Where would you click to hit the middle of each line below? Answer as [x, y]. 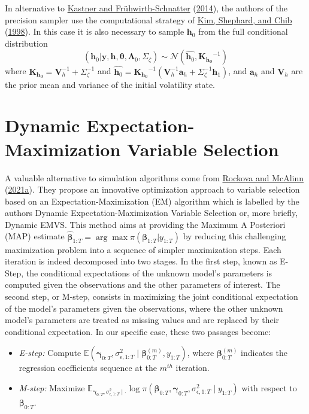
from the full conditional [243, 31]
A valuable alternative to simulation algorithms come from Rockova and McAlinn [154, 177]
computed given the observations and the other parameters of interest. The [143, 284]
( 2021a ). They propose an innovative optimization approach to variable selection [152, 189]
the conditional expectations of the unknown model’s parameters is [149, 273]
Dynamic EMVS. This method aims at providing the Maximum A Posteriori [145, 224]
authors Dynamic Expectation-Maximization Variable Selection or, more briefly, [152, 213]
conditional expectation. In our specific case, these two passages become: [138, 331]
